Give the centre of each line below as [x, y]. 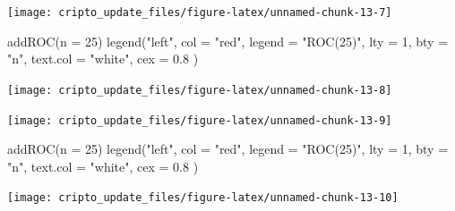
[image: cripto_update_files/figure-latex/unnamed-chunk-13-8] [200, 90]
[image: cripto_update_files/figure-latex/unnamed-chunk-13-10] [203, 198]
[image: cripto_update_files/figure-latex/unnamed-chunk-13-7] [200, 13]
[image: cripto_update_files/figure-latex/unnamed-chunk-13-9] [200, 120]
